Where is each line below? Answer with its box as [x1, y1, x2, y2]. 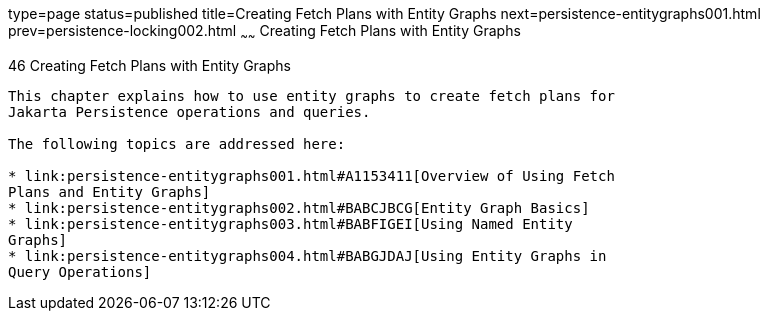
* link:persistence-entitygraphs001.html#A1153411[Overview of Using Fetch [8, 167, 615, 184]
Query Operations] [8, 263, 152, 280]
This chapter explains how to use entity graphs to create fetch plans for [8, 87, 615, 104]
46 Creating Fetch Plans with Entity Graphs [8, 56, 291, 74]
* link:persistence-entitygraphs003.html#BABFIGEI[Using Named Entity [8, 215, 573, 232]
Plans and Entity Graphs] [8, 183, 211, 200]
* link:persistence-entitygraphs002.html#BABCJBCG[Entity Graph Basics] [8, 199, 590, 216]
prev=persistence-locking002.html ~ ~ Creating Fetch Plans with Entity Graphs [8, 22, 521, 43]
